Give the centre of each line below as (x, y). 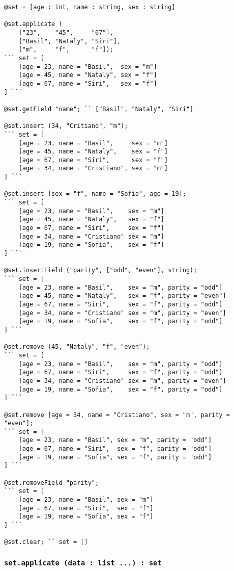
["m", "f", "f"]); (66, 50)
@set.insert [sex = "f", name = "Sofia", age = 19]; (95, 194)
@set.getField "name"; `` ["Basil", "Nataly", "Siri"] (99, 109)
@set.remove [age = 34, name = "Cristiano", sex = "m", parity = (117, 415)
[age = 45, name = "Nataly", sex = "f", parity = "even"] (122, 296)
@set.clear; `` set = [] (46, 542)
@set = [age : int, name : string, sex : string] (90, 7)
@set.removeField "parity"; (52, 483)
